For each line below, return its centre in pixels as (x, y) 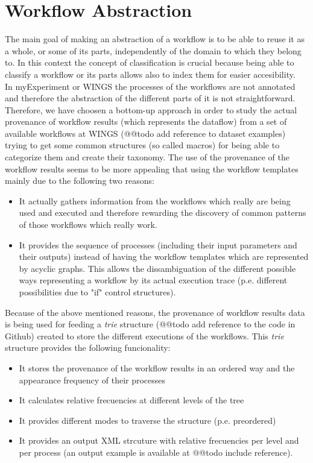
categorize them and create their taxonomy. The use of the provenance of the (147, 157)
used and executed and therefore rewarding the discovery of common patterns (163, 213)
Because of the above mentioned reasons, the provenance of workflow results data (155, 312)
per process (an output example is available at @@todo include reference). (156, 452)
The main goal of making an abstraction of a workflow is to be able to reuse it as (155, 39)
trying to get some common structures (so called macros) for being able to (142, 145)
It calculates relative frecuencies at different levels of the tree (131, 400)
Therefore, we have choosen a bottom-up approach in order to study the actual (151, 109)
